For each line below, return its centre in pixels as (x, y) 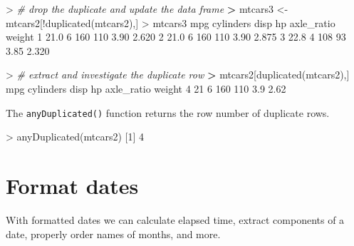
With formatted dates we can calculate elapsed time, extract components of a (175, 219)
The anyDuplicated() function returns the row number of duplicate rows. (168, 112)
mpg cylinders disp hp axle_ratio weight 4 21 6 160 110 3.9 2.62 (146, 88)
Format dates (72, 185)
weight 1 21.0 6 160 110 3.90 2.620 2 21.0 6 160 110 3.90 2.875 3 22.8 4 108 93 (176, 37)
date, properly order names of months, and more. (113, 234)
